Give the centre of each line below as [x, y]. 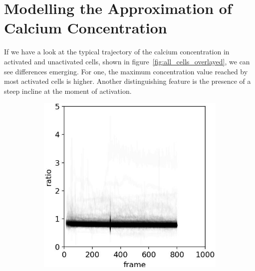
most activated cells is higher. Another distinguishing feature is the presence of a [127, 81]
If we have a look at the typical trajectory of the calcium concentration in [117, 52]
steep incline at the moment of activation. [68, 91]
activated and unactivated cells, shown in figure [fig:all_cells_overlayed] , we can [127, 61]
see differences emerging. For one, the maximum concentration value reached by [126, 71]
